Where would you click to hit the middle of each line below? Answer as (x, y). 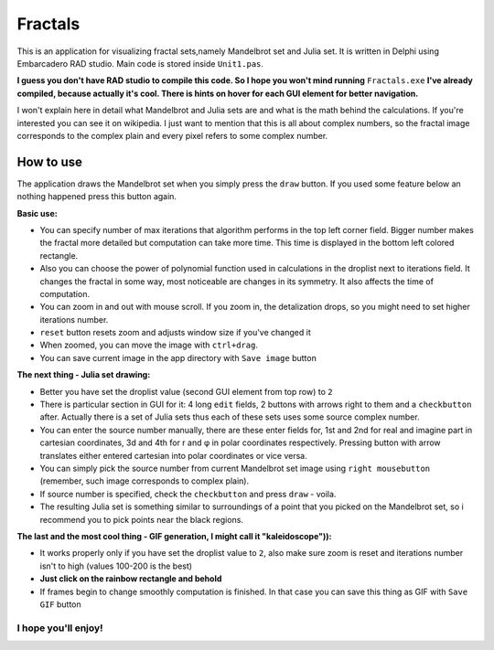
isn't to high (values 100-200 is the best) (116, 566)
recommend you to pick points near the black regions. (142, 519)
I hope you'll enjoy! (60, 628)
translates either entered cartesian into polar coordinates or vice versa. (174, 455)
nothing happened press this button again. (97, 197)
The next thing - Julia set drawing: (84, 375)
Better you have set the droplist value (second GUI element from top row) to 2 (186, 391)
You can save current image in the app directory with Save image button (178, 357)
